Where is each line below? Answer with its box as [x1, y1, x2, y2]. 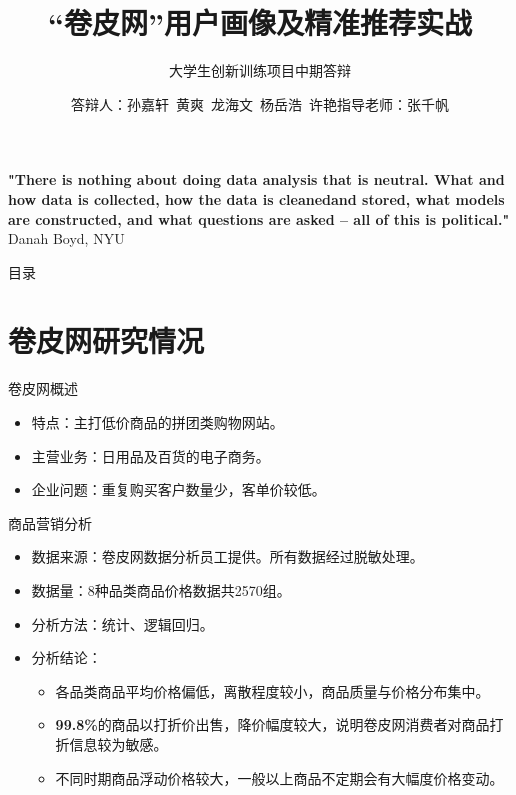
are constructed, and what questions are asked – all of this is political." [8, 208, 510, 229]
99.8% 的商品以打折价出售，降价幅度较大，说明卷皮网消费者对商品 [55, 714, 490, 735]
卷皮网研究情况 [8, 320, 205, 361]
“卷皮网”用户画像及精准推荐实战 [48, 2, 472, 43]
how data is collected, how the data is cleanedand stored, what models [8, 188, 505, 209]
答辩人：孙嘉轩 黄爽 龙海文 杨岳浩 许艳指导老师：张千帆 [71, 93, 449, 114]
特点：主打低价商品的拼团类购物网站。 [31, 412, 284, 432]
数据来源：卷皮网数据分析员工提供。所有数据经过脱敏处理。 [31, 546, 424, 567]
